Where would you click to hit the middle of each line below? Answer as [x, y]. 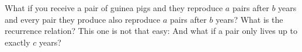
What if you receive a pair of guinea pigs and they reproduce [114, 8]
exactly [18, 42]
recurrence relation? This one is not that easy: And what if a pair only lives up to [151, 31]
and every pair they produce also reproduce [83, 19]
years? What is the [249, 19]
